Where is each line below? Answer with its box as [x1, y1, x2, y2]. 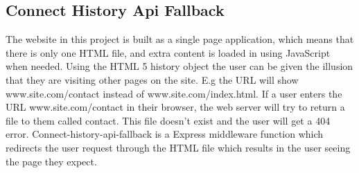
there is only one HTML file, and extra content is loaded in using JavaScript [6, 45, 331, 60]
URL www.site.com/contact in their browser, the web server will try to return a [6, 100, 345, 114]
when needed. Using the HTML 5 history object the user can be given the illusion [6, 59, 353, 73]
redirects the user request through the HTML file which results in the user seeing [6, 140, 351, 154]
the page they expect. [6, 154, 97, 168]
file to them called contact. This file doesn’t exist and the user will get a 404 [6, 113, 331, 127]
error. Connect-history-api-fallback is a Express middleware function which [6, 127, 324, 141]
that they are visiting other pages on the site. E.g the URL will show [6, 72, 299, 86]
